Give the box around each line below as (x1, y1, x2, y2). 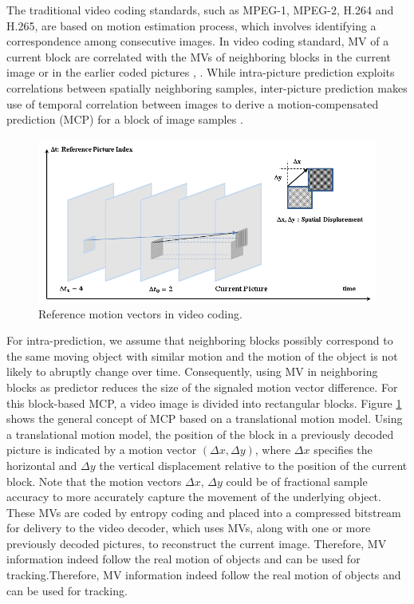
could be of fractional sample (226, 472, 368, 489)
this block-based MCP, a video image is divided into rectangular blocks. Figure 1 (6, 394, 402, 411)
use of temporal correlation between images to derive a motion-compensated (6, 95, 379, 112)
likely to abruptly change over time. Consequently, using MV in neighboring (6, 363, 378, 380)
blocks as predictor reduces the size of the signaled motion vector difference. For (6, 378, 398, 395)
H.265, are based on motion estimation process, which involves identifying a (6, 17, 377, 34)
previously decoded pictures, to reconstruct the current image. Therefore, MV (6, 535, 387, 551)
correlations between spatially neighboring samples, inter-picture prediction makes (6, 79, 408, 96)
